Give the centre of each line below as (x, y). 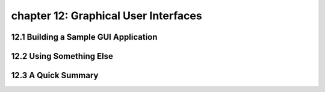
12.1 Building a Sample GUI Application (84, 37)
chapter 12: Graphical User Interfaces (107, 16)
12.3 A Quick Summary (55, 75)
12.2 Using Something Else (62, 56)
